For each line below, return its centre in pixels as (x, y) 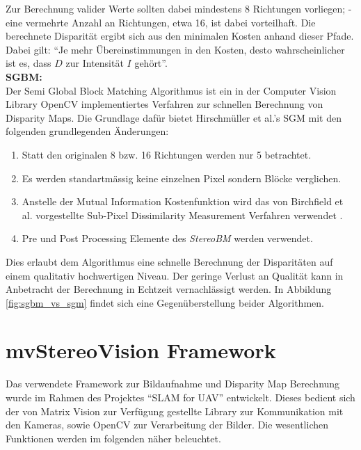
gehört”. (151, 63)
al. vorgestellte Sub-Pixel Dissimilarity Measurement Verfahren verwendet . (182, 215)
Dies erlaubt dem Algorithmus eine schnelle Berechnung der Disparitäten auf (169, 261)
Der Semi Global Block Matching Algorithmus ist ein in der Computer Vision (171, 90)
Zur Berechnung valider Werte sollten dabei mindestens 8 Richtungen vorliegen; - (179, 8)
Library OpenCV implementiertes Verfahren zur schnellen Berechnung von (165, 104)
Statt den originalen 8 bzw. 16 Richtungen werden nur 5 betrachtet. (167, 154)
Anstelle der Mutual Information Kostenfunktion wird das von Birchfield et (183, 201)
